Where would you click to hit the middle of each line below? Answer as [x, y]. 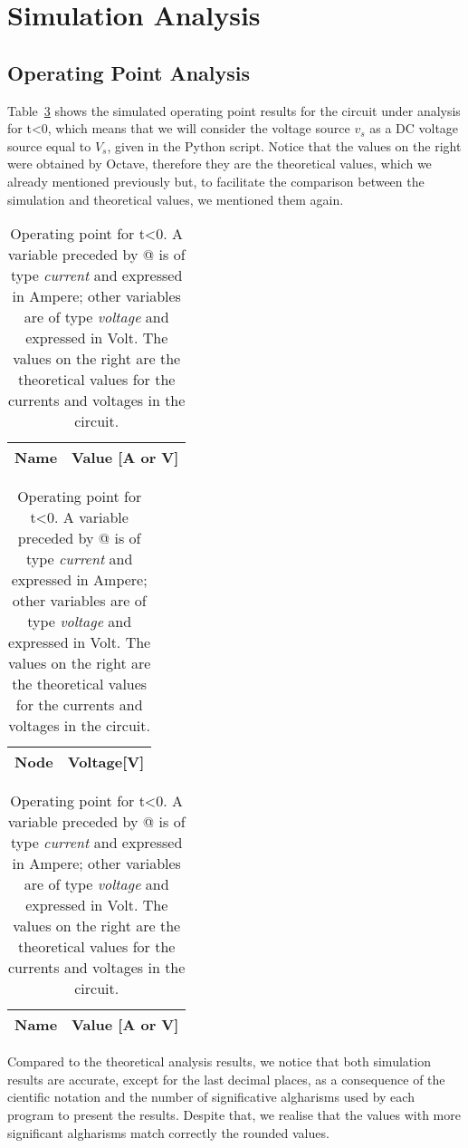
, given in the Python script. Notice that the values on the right [284, 145]
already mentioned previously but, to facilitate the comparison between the [216, 181]
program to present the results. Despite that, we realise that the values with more [234, 1114]
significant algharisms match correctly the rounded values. [168, 1132]
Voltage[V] [106, 762]
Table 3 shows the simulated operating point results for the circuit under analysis [234, 110]
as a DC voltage [414, 128]
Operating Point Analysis [129, 72]
